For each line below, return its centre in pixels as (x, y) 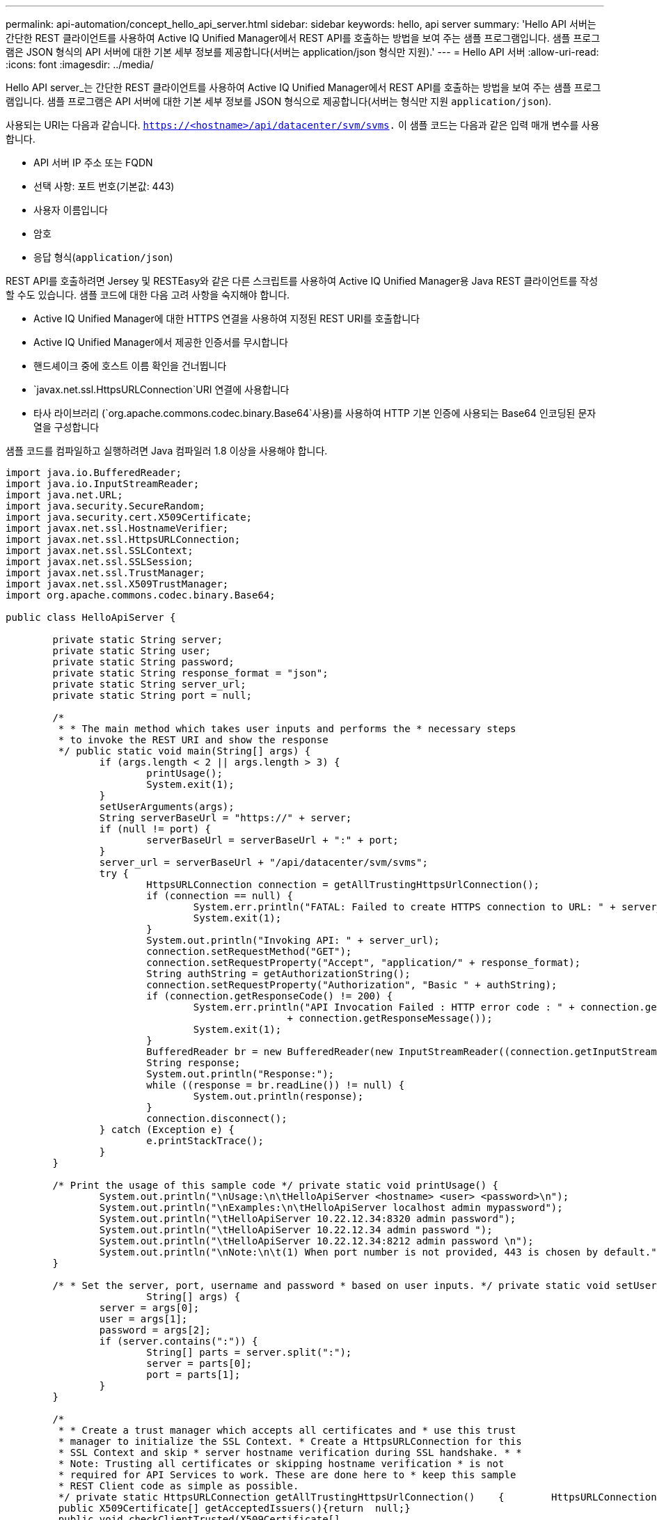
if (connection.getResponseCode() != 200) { (270, 996)
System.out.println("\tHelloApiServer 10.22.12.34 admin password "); (296, 1230)
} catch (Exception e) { (167, 1130)
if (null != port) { (155, 829)
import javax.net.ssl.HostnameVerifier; (117, 528)
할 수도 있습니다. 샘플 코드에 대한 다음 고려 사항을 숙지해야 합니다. (148, 295)
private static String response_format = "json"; (190, 673)
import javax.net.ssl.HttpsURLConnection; (123, 539)
